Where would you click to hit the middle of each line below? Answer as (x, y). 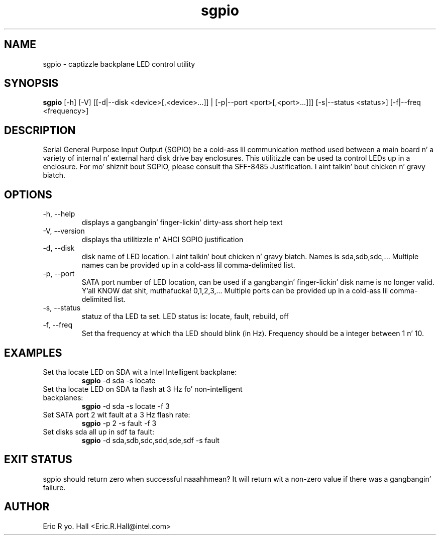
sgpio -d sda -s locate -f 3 (126, 406)
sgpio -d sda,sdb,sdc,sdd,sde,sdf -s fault (150, 440)
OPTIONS (28, 194)
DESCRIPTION (40, 130)
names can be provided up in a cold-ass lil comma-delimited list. (188, 265)
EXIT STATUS (38, 460)
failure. (54, 487)
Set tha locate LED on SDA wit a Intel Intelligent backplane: (140, 372)
